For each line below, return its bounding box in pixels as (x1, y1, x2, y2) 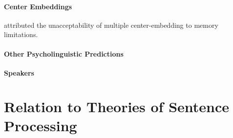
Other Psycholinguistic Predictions (4, 48, 124, 59)
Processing (4, 115, 77, 135)
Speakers (4, 67, 34, 78)
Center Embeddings (4, 1, 72, 11)
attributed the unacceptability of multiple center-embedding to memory (4, 20, 218, 30)
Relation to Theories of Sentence (4, 96, 230, 116)
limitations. (4, 29, 38, 39)
